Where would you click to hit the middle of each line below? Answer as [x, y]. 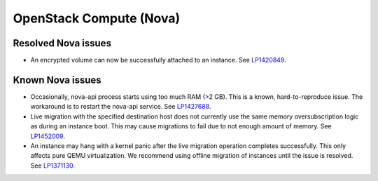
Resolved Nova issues [62, 43]
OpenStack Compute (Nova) [97, 18]
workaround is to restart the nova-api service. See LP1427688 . [121, 107]
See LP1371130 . [52, 166]
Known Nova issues [57, 80]
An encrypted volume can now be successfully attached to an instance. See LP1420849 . [158, 60]
